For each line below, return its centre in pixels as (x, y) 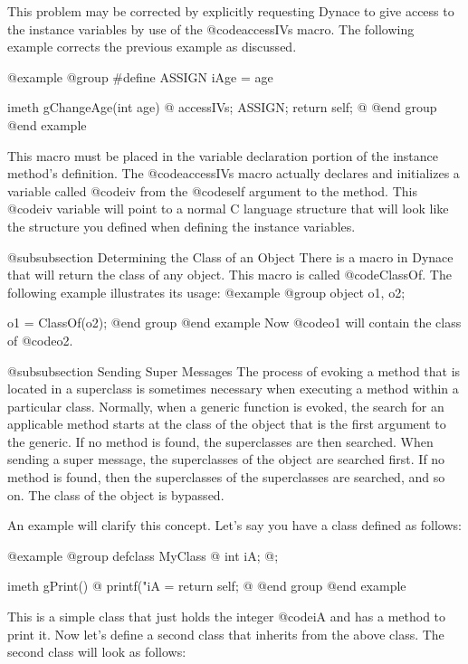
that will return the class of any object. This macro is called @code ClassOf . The (229, 275)
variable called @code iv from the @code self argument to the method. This (212, 190)
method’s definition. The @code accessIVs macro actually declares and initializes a (234, 173)
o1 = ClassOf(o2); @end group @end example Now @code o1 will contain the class (234, 323)
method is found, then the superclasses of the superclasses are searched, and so (226, 477)
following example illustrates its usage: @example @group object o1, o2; (206, 292)
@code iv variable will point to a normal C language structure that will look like (228, 209)
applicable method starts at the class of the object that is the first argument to (227, 424)
